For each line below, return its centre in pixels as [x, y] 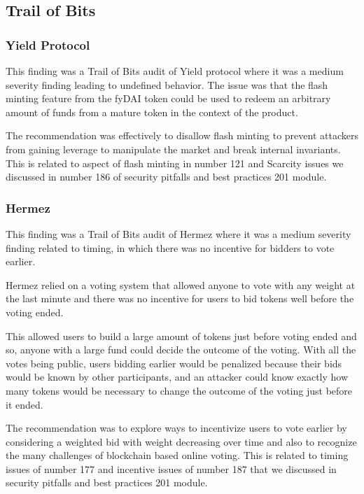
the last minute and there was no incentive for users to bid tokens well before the [180, 298]
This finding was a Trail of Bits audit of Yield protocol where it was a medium [175, 71]
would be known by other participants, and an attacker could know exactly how [177, 377]
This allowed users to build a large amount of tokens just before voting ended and [181, 336]
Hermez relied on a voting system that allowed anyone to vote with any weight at [181, 284]
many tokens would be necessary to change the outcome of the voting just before [179, 390]
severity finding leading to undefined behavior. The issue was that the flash [167, 84]
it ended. [24, 404]
